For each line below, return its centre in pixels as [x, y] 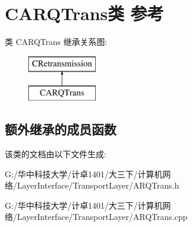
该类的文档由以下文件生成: [56, 154]
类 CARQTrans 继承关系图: [56, 42]
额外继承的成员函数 [61, 129]
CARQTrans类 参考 [84, 13]
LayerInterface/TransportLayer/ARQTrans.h [98, 185]
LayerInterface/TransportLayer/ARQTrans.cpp [102, 217]
